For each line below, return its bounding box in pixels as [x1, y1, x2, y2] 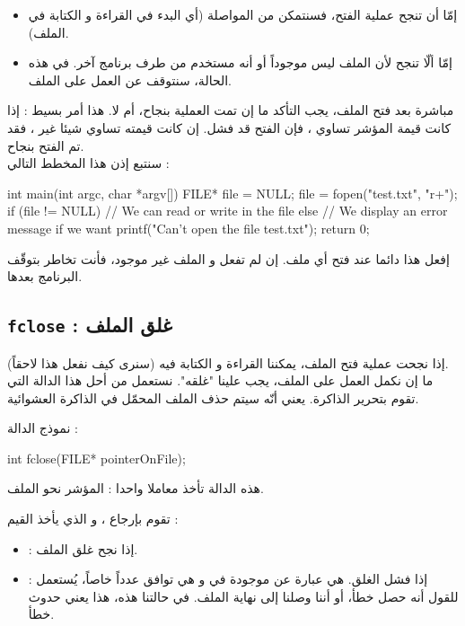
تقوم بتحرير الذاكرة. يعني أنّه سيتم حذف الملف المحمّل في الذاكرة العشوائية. [7, 388, 419, 407]
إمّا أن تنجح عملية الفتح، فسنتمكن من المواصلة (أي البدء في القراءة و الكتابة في [28, 5, 458, 23]
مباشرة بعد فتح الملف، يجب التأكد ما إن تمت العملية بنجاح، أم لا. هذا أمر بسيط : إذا [7, 101, 454, 119]
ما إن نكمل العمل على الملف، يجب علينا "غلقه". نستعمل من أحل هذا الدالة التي [7, 371, 434, 390]
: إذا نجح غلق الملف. [28, 539, 138, 558]
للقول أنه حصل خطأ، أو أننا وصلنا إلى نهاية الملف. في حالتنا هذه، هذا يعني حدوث [28, 586, 459, 605]
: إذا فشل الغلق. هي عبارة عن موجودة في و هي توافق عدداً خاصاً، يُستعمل [28, 569, 428, 588]
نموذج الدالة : [7, 419, 78, 437]
